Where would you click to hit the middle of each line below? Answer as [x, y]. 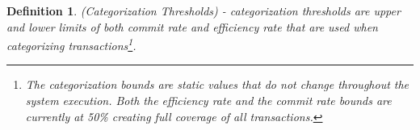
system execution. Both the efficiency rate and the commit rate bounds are [208, 101]
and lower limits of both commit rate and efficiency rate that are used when [192, 26]
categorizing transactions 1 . [71, 44]
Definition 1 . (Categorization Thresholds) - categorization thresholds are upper [204, 10]
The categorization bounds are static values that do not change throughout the [217, 84]
